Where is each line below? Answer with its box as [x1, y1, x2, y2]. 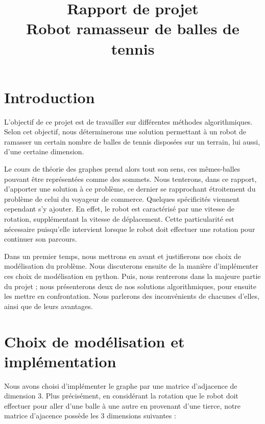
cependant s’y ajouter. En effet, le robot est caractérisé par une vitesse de [4, 203, 235, 214]
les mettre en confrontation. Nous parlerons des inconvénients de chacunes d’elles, [4, 291, 259, 301]
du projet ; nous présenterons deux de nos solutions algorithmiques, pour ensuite [4, 280, 256, 291]
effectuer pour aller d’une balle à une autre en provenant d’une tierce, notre [4, 400, 241, 411]
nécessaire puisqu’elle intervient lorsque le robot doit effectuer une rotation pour [4, 223, 255, 234]
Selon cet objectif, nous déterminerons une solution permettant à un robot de [4, 126, 247, 137]
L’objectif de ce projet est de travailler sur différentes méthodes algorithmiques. [4, 116, 253, 127]
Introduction [4, 86, 95, 107]
